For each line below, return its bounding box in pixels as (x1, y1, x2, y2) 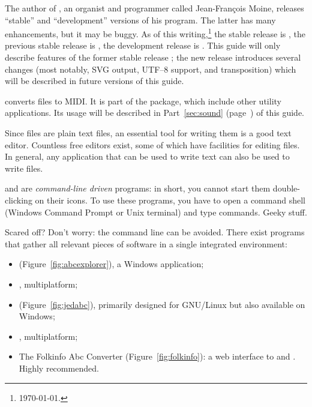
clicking (5, 193, 32, 206)
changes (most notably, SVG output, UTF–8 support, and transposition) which (5, 62, 296, 75)
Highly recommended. (19, 361, 99, 374)
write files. (5, 161, 43, 174)
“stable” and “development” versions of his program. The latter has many (5, 13, 276, 26)
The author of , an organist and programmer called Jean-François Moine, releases (5, 2, 304, 14)
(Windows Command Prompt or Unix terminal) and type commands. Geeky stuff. (5, 205, 307, 218)
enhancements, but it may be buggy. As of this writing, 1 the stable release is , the (5, 26, 306, 40)
